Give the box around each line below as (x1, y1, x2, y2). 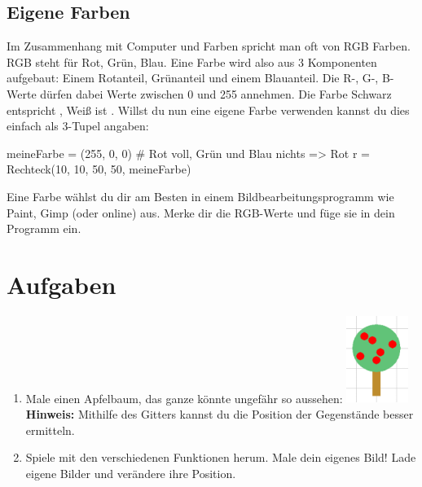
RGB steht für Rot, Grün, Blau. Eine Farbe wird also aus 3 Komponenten (7, 53, 377, 70)
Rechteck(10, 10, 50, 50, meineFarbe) (7, 160, 191, 178)
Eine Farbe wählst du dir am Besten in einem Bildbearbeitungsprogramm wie (7, 187, 394, 204)
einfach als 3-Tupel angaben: (7, 117, 149, 134)
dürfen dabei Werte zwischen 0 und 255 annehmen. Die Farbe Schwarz (40, 85, 392, 102)
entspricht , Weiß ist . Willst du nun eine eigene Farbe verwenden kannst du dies (7, 101, 410, 118)
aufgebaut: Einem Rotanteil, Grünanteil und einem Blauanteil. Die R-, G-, (7, 69, 379, 86)
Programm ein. (7, 220, 81, 237)
